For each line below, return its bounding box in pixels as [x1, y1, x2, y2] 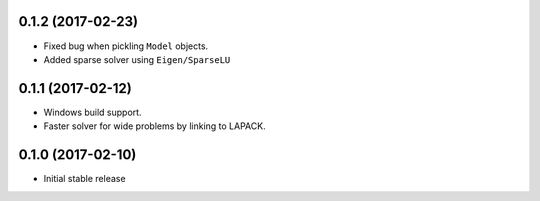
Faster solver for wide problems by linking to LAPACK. [43, 120, 266, 132]
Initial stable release [43, 173, 126, 185]
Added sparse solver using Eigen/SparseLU [43, 53, 231, 65]
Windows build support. [43, 106, 142, 118]
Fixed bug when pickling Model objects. [43, 40, 209, 52]
